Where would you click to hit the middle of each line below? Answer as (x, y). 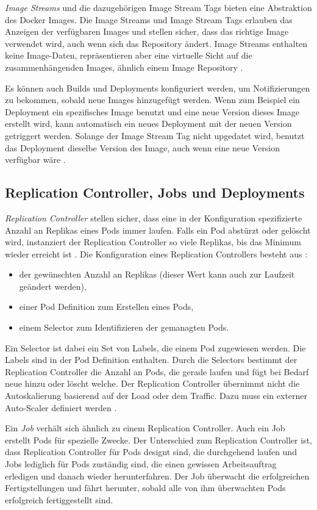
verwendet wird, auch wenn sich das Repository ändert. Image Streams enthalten (156, 43)
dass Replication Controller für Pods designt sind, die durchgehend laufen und (151, 452)
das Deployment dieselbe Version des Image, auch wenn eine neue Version (142, 147)
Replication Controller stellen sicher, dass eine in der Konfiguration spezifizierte (154, 217)
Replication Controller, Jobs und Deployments (155, 192)
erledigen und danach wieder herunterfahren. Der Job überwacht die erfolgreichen (157, 476)
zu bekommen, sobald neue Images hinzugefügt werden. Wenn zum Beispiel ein (152, 100)
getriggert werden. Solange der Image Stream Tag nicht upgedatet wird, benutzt (155, 135)
